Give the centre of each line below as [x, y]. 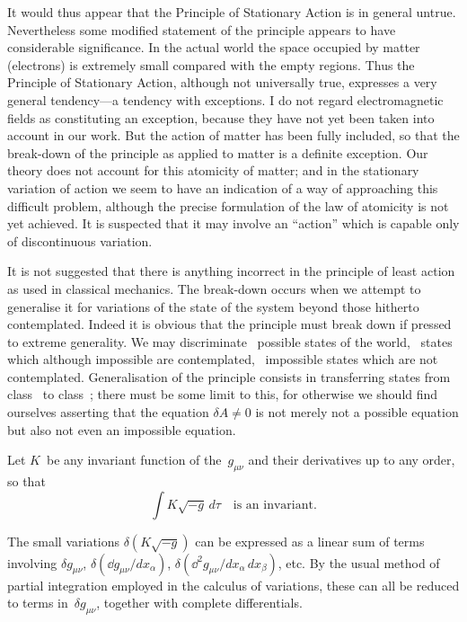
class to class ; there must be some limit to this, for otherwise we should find [223, 394]
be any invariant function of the [134, 460]
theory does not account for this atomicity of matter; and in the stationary [213, 170]
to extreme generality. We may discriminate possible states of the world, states [230, 341]
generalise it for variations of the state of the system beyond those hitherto [213, 306]
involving [32, 562]
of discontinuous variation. [80, 240]
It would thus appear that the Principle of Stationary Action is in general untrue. [232, 12]
